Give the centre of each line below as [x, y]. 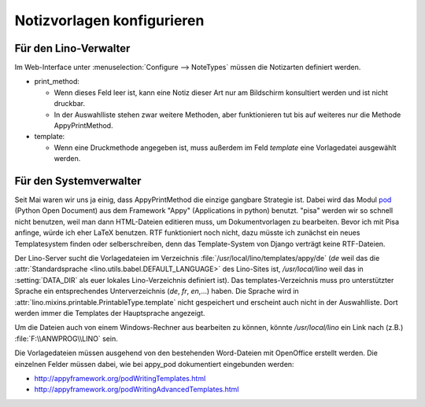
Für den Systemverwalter [78, 181]
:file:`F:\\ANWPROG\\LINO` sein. [66, 339]
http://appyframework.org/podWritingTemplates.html [120, 378]
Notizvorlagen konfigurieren [109, 20]
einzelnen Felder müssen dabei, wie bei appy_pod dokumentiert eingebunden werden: [154, 364]
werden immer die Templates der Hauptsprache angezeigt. [110, 313]
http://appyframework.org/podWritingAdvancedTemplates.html [137, 390]
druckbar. [70, 104]
